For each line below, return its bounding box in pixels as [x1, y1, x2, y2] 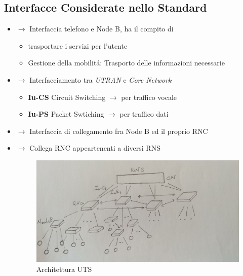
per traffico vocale [121, 91, 177, 102]
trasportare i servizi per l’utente [28, 40, 128, 51]
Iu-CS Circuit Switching [28, 91, 106, 102]
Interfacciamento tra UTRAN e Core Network [29, 74, 172, 85]
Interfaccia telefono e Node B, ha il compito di [29, 23, 174, 34]
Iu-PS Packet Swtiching [28, 109, 104, 119]
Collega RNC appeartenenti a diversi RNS [29, 143, 160, 153]
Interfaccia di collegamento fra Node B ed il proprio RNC [29, 125, 208, 136]
